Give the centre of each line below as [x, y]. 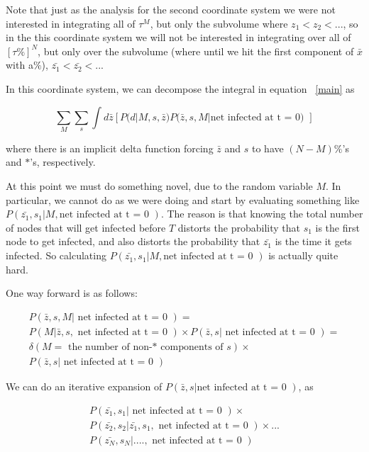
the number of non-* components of [146, 347]
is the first [337, 227]
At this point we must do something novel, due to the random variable [159, 186]
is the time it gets [313, 241]
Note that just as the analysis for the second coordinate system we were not [171, 9]
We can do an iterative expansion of [84, 386]
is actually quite [303, 255]
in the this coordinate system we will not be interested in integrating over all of [178, 37]
